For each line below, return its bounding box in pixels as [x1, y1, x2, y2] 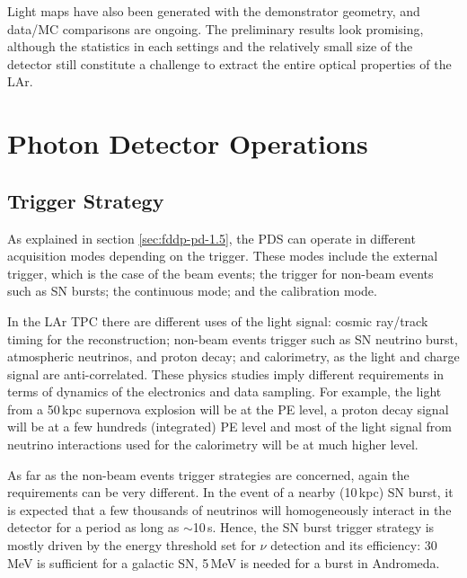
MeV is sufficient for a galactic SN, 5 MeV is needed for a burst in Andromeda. [7, 553, 440, 572]
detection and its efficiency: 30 [270, 536, 437, 555]
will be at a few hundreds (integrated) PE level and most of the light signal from [7, 417, 453, 436]
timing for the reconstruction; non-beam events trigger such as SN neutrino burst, [7, 329, 458, 348]
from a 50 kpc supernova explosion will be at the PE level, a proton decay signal [7, 399, 449, 418]
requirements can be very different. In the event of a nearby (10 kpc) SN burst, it [7, 483, 454, 502]
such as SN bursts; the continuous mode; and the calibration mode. [7, 281, 377, 300]
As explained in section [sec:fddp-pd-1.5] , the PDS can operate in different [7, 228, 416, 247]
